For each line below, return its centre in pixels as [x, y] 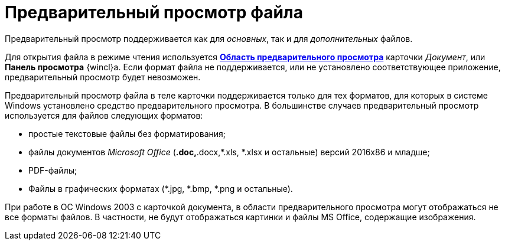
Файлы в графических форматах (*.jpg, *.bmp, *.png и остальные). [161, 188]
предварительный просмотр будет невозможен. [103, 77]
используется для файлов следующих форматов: [104, 115]
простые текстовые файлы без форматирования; [127, 133]
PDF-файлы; [53, 170]
